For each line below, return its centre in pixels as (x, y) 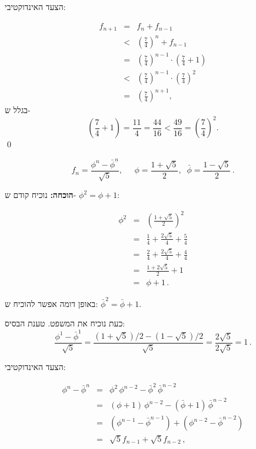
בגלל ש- (18, 110)
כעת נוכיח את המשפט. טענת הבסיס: (65, 323)
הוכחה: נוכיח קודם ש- (41, 195)
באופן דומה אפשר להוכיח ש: (51, 303)
